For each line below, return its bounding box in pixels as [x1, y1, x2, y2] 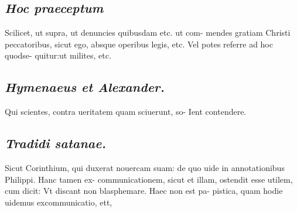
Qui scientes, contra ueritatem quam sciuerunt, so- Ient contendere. [5, 105, 247, 118]
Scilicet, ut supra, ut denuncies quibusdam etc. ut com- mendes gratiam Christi [5, 26, 291, 39]
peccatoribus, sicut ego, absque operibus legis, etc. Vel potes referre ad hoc [5, 37, 273, 50]
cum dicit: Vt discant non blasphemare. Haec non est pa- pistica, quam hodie [5, 184, 283, 197]
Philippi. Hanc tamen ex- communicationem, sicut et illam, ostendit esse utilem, [5, 173, 293, 185]
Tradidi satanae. [5, 134, 106, 152]
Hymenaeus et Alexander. [5, 78, 165, 96]
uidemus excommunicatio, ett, [5, 196, 112, 208]
